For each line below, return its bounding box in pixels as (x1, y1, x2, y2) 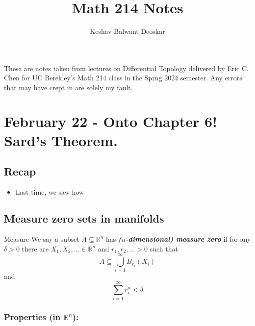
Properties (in (4, 311, 61, 323)
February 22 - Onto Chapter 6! (4, 111, 217, 131)
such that (150, 243, 178, 253)
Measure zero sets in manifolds (4, 211, 164, 226)
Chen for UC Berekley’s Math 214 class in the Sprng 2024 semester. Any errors (4, 73, 242, 83)
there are (22, 243, 49, 253)
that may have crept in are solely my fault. (4, 82, 133, 92)
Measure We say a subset (4, 234, 79, 244)
